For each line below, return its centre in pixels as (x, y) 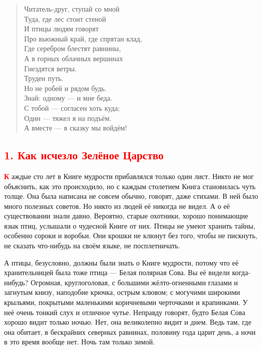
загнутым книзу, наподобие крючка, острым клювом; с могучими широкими (122, 292)
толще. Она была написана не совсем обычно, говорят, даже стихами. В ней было (131, 196)
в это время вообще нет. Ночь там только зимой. (80, 342)
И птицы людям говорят (61, 29)
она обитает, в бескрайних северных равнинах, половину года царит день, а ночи (130, 332)
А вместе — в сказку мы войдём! (76, 128)
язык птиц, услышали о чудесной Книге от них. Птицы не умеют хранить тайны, (130, 225)
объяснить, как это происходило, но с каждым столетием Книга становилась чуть (130, 186)
